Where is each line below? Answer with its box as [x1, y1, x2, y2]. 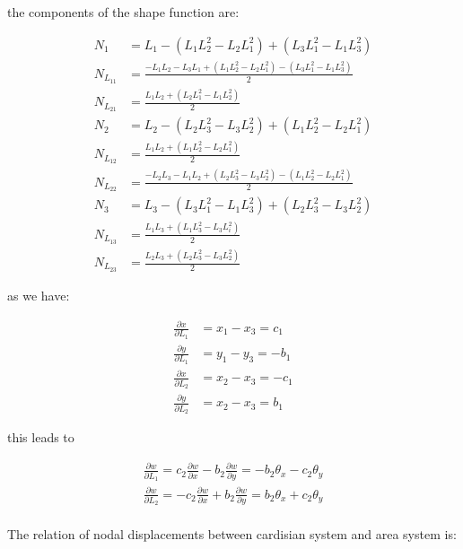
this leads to [7, 428, 74, 447]
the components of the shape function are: [7, 3, 240, 21]
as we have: [7, 285, 70, 304]
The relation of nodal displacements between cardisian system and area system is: [7, 525, 457, 544]
